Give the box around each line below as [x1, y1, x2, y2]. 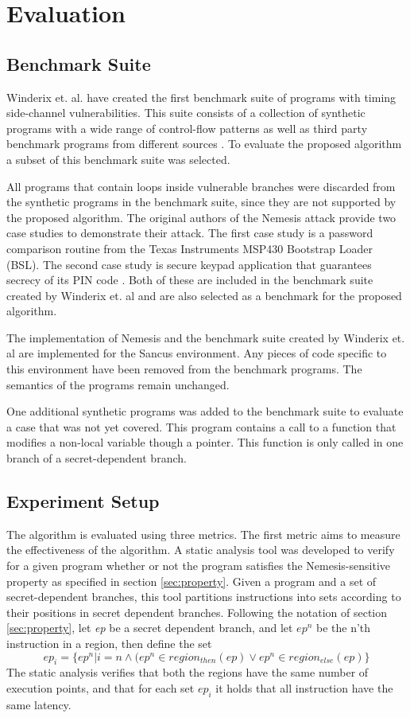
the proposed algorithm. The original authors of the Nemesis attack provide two [6, 209, 396, 225]
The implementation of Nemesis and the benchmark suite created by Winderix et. [6, 329, 405, 345]
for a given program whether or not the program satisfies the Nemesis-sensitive [6, 557, 390, 574]
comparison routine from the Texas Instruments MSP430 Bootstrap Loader [6, 240, 373, 256]
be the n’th [316, 619, 371, 636]
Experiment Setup [6, 489, 160, 513]
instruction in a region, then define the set [6, 635, 212, 651]
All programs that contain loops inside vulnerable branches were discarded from [6, 178, 396, 194]
